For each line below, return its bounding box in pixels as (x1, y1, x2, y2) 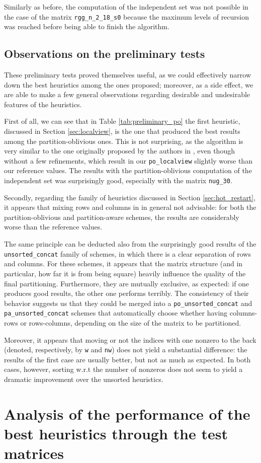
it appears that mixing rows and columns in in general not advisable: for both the (4, 202, 256, 212)
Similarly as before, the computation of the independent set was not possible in (4, 2, 248, 12)
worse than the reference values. (4, 221, 103, 232)
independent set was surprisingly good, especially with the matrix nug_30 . (4, 175, 232, 186)
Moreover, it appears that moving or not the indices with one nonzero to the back (4, 334, 256, 345)
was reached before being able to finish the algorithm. (4, 21, 169, 32)
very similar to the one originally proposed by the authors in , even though (4, 145, 235, 156)
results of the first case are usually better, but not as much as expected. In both (4, 354, 251, 364)
